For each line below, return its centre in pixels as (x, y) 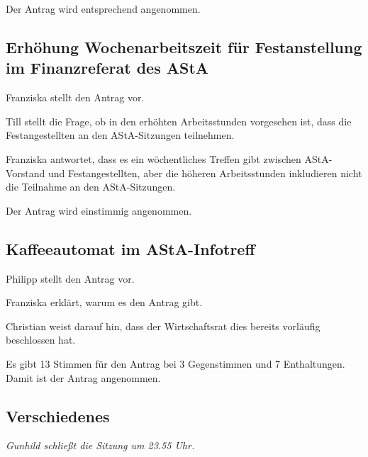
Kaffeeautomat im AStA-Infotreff (130, 248)
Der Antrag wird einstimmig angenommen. (99, 210)
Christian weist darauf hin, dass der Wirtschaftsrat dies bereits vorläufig (163, 326)
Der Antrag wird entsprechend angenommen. (103, 9)
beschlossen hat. (41, 340)
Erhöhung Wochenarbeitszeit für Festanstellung (184, 46)
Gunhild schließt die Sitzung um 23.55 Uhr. (100, 445)
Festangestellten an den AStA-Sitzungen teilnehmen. (120, 135)
